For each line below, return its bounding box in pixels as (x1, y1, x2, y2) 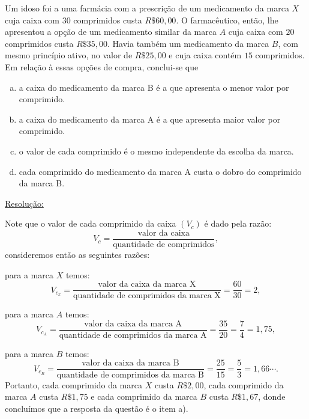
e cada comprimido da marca (91, 390, 197, 403)
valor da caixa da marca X (98, 280, 196, 289)
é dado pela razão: (204, 217, 272, 230)
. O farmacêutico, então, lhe (176, 13, 278, 26)
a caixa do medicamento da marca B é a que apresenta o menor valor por (19, 81, 289, 93)
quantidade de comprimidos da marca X (73, 292, 221, 301)
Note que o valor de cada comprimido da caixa (5, 217, 176, 230)
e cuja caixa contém (169, 49, 242, 61)
